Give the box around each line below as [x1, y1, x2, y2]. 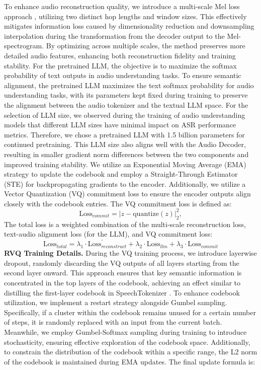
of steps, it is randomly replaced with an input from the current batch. [4, 317, 222, 327]
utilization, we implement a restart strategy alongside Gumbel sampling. [4, 297, 227, 308]
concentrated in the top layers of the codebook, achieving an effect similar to [4, 277, 241, 288]
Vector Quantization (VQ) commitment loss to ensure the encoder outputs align [4, 188, 251, 199]
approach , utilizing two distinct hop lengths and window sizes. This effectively [4, 11, 247, 21]
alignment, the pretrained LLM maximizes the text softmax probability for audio [4, 80, 254, 90]
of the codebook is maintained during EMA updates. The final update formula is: [4, 356, 255, 366]
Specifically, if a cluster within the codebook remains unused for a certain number [4, 307, 256, 317]
